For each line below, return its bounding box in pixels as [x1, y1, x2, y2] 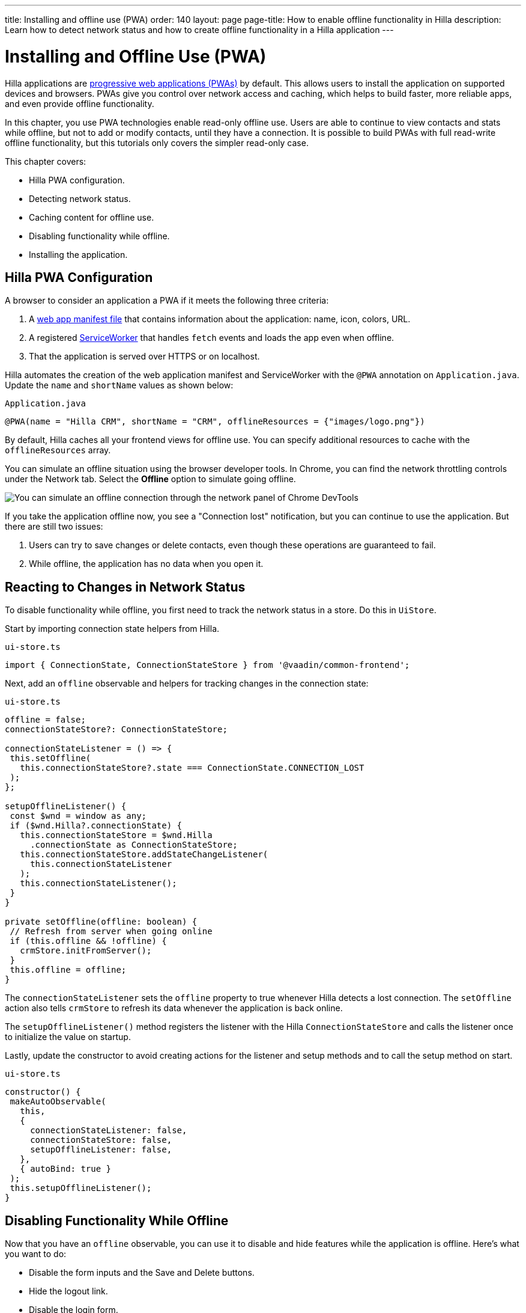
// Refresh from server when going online [10, 926, 213, 937]
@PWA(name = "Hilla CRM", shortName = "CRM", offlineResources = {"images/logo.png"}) [5, 417, 425, 427]
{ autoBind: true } [20, 1164, 112, 1174]
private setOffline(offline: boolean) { [5, 917, 198, 927]
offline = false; [5, 715, 86, 725]
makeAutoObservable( [10, 1097, 106, 1107]
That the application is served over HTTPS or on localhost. [29, 351, 260, 362]
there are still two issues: [5, 521, 103, 532]
